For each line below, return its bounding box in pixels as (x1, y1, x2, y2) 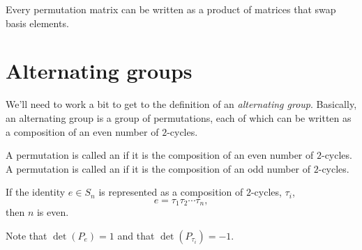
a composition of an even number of (6, 124, 159, 139)
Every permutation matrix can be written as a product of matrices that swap (6, 2, 336, 16)
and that (117, 228, 155, 242)
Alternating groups (6, 56, 193, 85)
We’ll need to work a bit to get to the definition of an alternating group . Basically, (6, 97, 357, 111)
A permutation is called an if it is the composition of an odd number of (6, 161, 311, 175)
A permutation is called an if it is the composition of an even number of (6, 148, 314, 162)
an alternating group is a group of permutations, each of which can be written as (6, 110, 352, 125)
